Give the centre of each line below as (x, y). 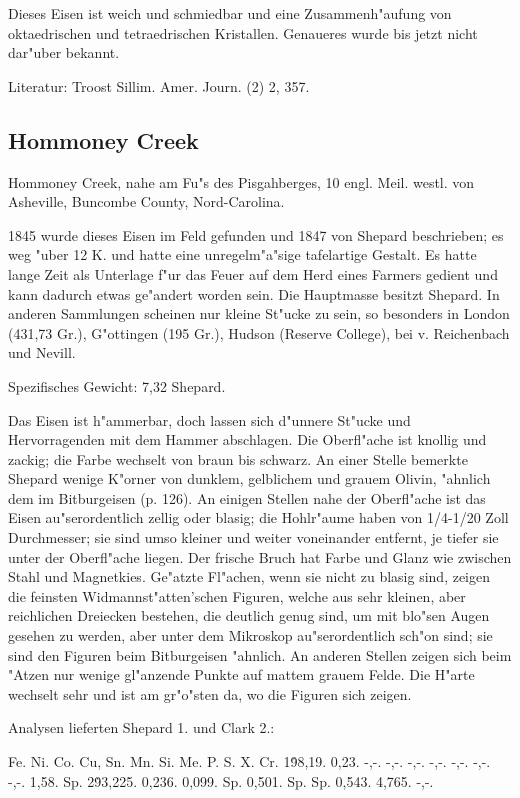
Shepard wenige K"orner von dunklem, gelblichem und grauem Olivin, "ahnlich (249, 478)
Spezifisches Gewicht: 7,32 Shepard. (117, 385)
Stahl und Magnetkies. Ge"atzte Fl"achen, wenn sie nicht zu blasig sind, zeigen (249, 576)
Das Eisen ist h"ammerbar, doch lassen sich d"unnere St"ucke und (209, 419)
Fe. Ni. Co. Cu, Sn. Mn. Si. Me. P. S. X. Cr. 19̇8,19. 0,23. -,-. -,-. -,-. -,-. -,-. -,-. (249, 761)
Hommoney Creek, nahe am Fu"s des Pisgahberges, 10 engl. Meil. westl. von (241, 181)
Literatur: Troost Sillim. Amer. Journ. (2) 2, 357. (159, 85)
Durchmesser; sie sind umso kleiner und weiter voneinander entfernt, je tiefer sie (253, 537)
